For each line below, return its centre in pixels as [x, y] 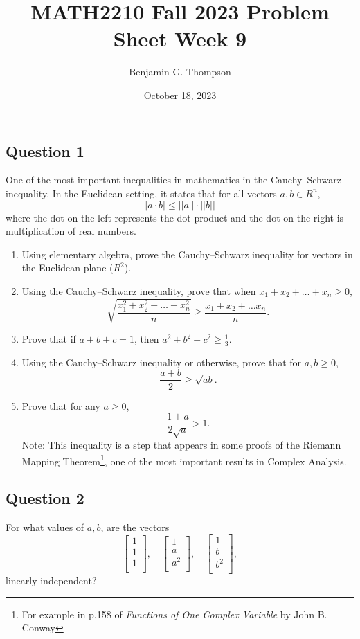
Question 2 [45, 498]
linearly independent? [51, 580]
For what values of [45, 526]
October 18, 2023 [180, 94]
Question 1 [45, 151]
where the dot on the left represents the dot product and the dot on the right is [175, 217]
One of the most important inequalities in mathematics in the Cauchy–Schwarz [173, 180]
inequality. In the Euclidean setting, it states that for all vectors [141, 193]
